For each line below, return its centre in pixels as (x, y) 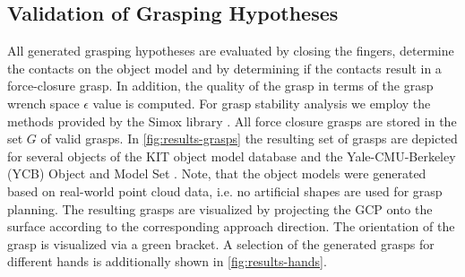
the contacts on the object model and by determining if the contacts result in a (224, 68)
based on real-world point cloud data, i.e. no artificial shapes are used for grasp (225, 190)
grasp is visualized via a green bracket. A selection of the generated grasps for (221, 243)
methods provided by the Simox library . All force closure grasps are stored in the (232, 121)
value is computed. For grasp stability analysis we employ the (262, 103)
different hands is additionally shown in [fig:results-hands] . (167, 261)
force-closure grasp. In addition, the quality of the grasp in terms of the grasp (220, 86)
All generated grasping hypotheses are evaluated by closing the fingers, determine (231, 51)
